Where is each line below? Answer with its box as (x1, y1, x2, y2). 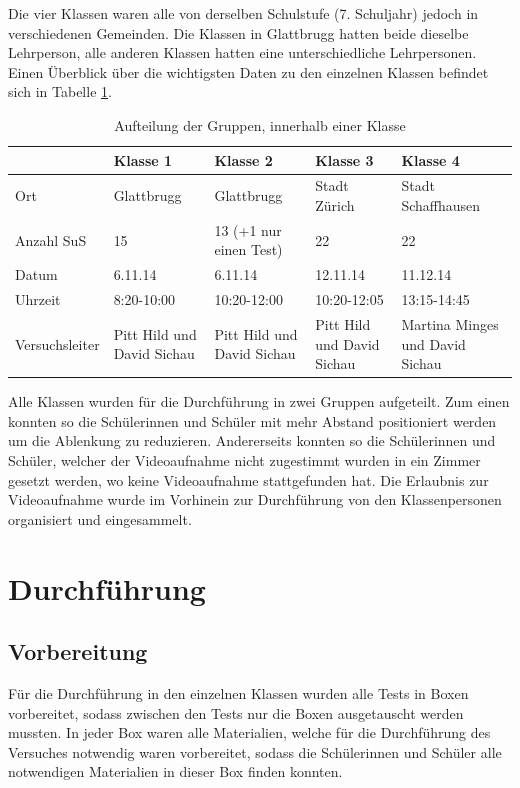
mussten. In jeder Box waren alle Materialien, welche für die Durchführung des (8, 722, 491, 743)
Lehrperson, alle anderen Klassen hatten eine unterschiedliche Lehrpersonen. (8, 42, 477, 63)
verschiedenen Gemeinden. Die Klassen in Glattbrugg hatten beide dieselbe (8, 22, 469, 43)
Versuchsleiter (15, 333, 100, 354)
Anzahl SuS (15, 229, 87, 250)
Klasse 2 (214, 149, 273, 170)
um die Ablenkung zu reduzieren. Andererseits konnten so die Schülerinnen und (8, 430, 496, 451)
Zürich (315, 195, 355, 215)
